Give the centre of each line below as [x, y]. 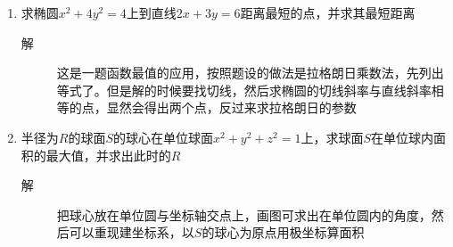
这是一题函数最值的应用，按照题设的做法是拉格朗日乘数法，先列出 [250, 73]
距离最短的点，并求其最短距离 [328, 12]
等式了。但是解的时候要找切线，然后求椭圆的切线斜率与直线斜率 [244, 90]
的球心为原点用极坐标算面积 [283, 232]
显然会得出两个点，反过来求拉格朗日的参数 [231, 107]
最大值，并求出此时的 [108, 155]
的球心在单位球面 [164, 137]
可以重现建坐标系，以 [132, 232]
